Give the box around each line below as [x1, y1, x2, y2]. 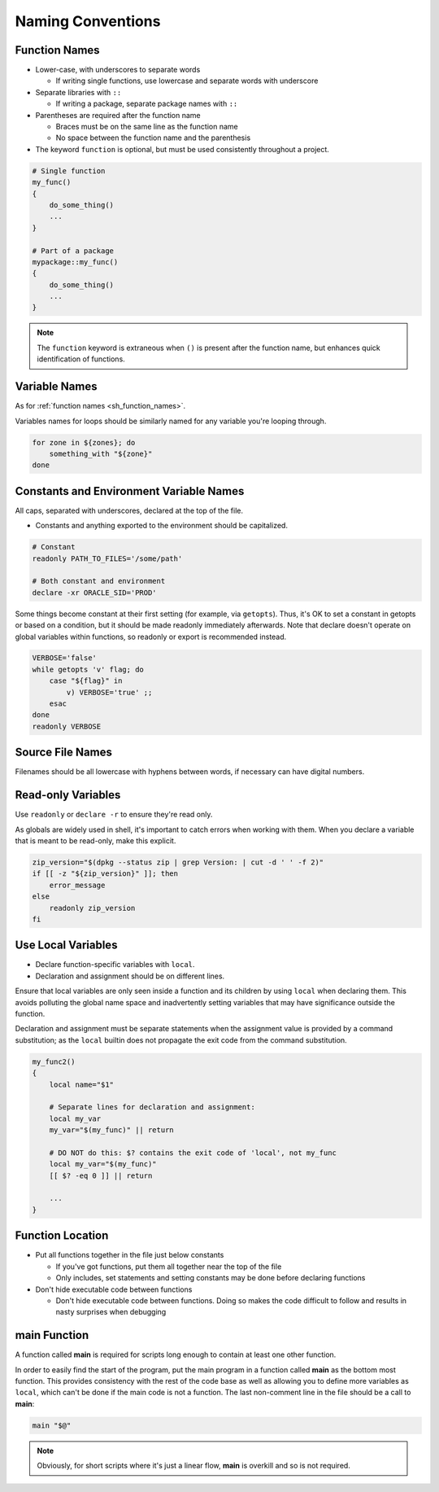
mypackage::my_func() [32, 257, 119, 266]
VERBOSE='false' [32, 654, 98, 663]
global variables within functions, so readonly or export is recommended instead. [15, 632, 287, 641]
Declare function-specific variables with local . [35, 960, 195, 969]
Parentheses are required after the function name [35, 110, 201, 120]
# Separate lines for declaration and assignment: [49, 1103, 255, 1112]
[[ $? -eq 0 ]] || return [49, 1170, 153, 1180]
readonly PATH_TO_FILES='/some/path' [32, 553, 183, 563]
